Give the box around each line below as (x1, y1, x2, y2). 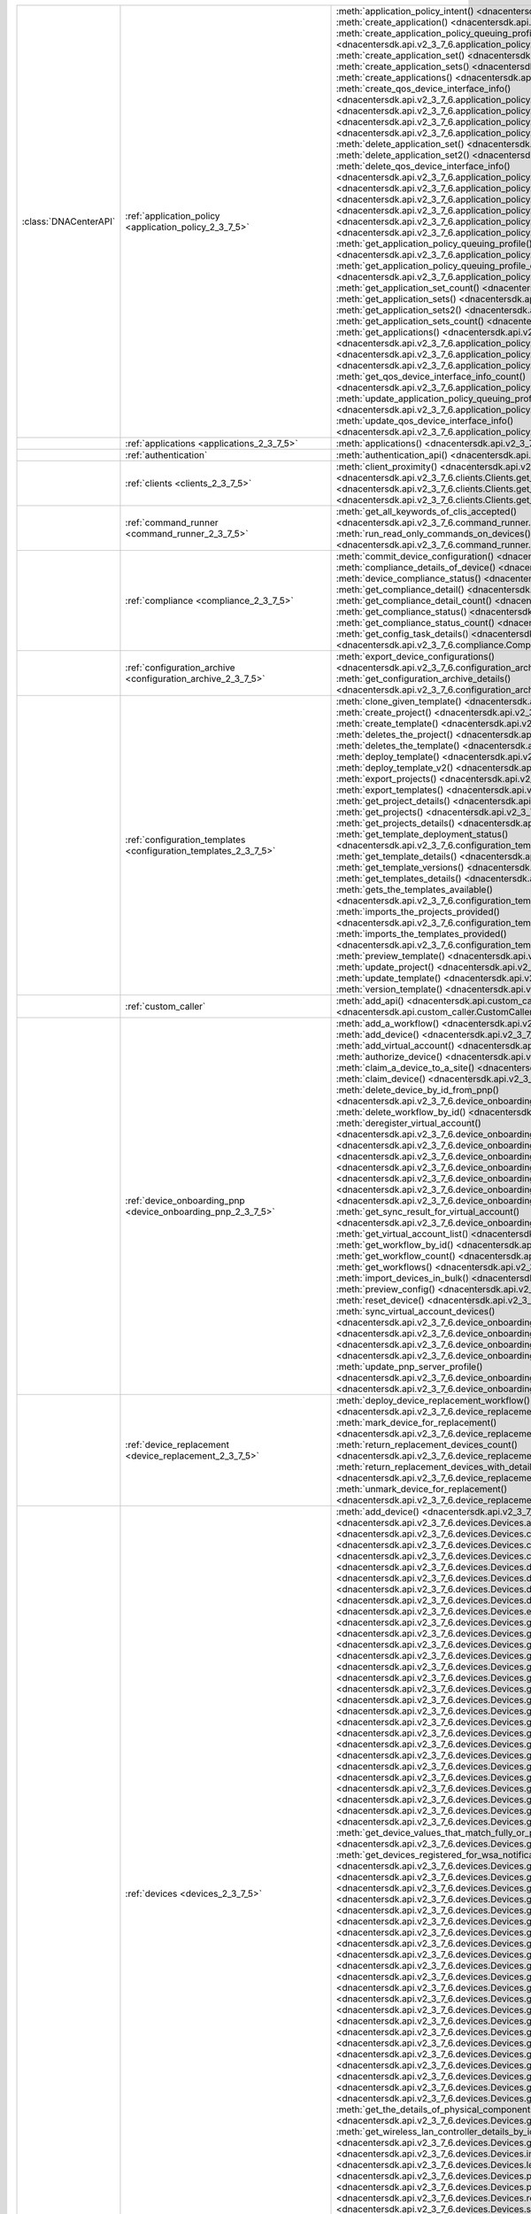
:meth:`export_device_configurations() (335, 651, 496, 662)
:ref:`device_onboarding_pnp (125, 1195, 245, 1206)
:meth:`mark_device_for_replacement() (335, 1417, 497, 1428)
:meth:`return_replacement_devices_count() (335, 1439, 518, 1451)
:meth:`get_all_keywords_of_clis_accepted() (335, 506, 518, 517)
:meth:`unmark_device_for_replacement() (335, 1483, 508, 1495)
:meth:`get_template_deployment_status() (335, 828, 509, 840)
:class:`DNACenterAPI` (21, 215, 116, 228)
